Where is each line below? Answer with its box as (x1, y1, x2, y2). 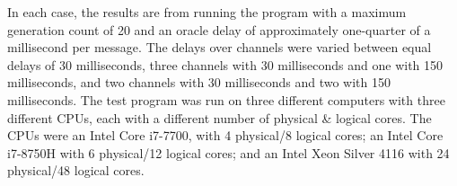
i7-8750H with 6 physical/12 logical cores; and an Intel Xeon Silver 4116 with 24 (7, 143, 450, 162)
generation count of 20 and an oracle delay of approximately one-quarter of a (7, 20, 431, 39)
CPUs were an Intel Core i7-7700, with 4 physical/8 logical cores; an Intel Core (7, 126, 444, 145)
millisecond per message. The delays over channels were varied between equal (7, 38, 432, 57)
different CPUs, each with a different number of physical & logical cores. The (7, 108, 432, 127)
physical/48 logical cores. (7, 161, 145, 180)
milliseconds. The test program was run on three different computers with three (7, 90, 445, 109)
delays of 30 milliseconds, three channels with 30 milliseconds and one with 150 (7, 55, 444, 74)
